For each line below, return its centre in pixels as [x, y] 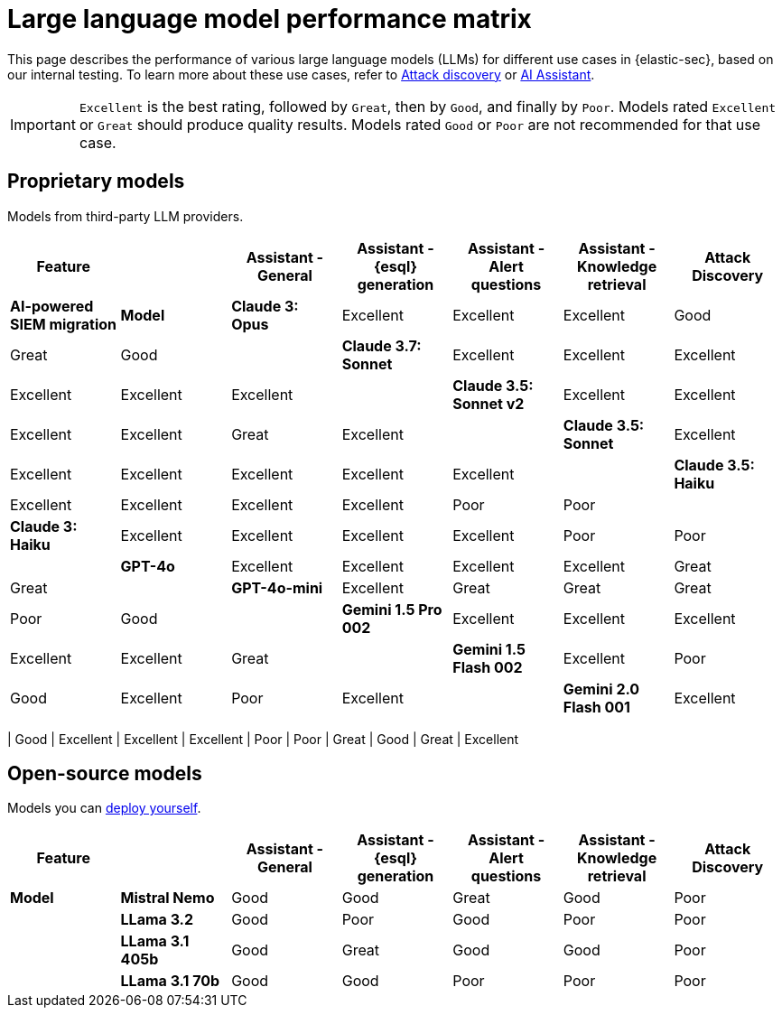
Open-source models [105, 774]
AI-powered [52, 306]
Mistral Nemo [168, 898]
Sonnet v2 [489, 403]
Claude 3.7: [382, 345]
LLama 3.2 [157, 920]
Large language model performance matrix [270, 19]
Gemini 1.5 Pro [392, 609]
